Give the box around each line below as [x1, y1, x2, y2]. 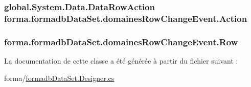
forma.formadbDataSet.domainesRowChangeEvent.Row [4, 35, 238, 48]
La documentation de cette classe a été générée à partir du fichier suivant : [4, 55, 238, 66]
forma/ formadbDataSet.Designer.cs [4, 72, 115, 83]
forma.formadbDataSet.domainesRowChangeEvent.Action [4, 12, 247, 24]
